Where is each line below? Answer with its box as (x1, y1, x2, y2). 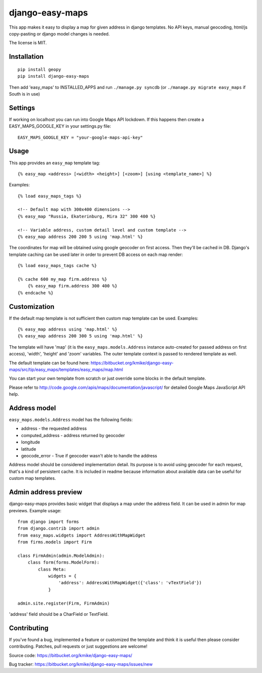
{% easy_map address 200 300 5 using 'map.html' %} (17, 333, 143, 339)
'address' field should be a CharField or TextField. (9, 611, 109, 617)
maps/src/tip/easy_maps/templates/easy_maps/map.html (9, 367, 123, 372)
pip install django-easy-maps (17, 73, 90, 79)
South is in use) (9, 91, 40, 97)
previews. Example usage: (9, 507, 62, 513)
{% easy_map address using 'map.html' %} (17, 327, 117, 332)
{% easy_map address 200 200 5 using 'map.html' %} (17, 234, 143, 240)
